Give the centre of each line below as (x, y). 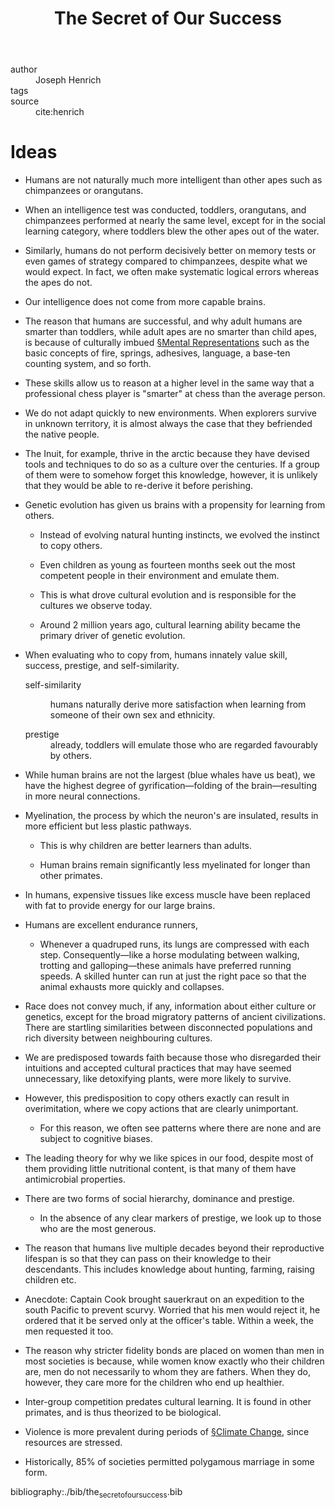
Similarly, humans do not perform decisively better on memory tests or (170, 251)
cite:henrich (60, 112)
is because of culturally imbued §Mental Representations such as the (167, 343)
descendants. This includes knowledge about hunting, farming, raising (169, 1269)
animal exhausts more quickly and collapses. (132, 987)
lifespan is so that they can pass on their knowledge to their (148, 1259)
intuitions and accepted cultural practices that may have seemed (158, 1068)
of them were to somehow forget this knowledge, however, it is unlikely (171, 475)
